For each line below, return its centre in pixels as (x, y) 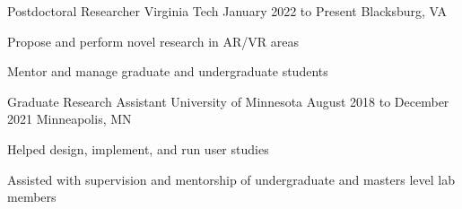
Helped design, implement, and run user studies (138, 148)
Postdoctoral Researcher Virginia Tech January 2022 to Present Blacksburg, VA (227, 11)
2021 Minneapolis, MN (70, 119)
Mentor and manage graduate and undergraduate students (168, 71)
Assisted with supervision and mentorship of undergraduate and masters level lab (231, 179)
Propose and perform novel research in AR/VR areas (153, 41)
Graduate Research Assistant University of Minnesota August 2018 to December (228, 101)
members (32, 197)
